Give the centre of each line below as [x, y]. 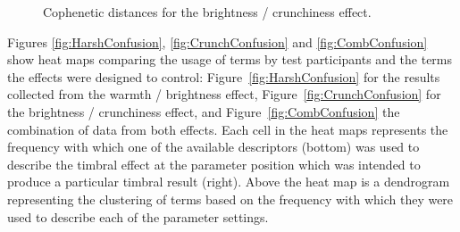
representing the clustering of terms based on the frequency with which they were [230, 199]
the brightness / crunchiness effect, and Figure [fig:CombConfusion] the [204, 111]
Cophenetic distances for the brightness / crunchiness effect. [207, 12]
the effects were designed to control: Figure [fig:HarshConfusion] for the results [224, 76]
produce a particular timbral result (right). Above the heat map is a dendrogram [229, 182]
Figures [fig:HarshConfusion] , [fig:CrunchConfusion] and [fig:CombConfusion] [217, 41]
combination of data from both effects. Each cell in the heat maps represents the [228, 129]
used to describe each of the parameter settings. [138, 216]
